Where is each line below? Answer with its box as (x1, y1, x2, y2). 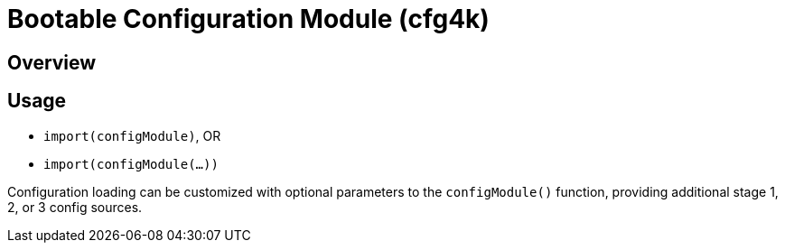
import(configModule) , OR (43, 127, 221, 144)
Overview (7, 51, 97, 74)
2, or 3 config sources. (7, 199, 143, 215)
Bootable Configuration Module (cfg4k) (7, 4, 490, 34)
